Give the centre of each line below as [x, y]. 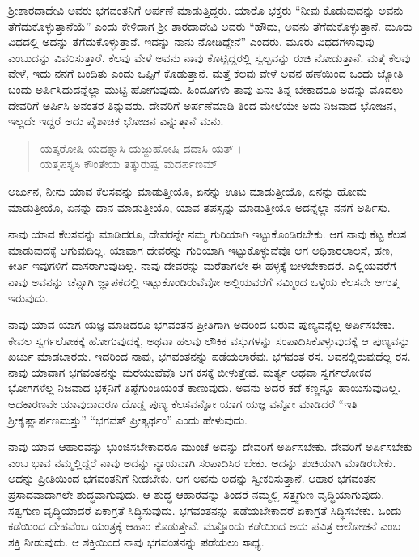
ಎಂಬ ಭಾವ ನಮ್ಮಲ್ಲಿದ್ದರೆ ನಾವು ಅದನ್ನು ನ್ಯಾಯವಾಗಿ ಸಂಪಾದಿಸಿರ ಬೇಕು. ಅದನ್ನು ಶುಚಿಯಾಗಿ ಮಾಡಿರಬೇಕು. [202, 462]
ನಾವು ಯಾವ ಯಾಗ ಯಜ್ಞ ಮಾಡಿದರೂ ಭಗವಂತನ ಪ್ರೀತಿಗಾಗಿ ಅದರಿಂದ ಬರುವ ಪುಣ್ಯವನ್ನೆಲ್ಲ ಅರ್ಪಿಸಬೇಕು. [202, 325]
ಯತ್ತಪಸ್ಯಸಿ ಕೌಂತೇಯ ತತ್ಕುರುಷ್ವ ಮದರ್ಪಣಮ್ [129, 164]
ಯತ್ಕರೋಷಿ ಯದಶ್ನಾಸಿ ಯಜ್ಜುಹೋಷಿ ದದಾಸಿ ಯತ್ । [141, 148]
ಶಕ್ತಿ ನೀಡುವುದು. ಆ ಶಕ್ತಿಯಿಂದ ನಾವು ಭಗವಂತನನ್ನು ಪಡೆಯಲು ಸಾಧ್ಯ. [136, 541]
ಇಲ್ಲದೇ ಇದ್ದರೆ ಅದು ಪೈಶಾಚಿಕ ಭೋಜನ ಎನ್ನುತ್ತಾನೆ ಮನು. [116, 121]
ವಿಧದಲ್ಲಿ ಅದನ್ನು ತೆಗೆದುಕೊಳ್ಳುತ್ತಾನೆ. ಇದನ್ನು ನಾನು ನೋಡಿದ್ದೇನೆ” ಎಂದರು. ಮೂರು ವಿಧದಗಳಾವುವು [191, 42]
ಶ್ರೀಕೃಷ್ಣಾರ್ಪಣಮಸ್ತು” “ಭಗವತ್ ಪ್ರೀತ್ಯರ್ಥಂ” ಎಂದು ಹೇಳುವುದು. [128, 419]
